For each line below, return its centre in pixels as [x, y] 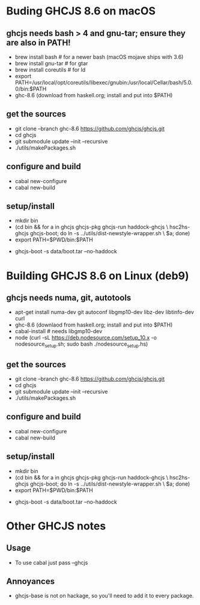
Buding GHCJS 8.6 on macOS [81, 11]
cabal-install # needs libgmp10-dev [59, 331]
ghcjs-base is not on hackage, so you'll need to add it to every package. [104, 596]
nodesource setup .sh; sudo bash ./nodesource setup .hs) [81, 345]
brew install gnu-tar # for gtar [51, 63]
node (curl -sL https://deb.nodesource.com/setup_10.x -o [86, 338]
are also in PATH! [38, 42]
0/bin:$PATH [31, 89]
